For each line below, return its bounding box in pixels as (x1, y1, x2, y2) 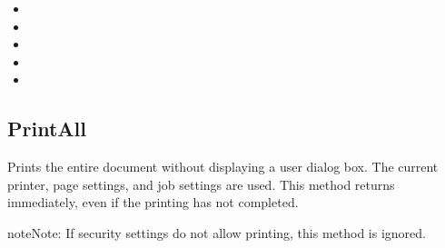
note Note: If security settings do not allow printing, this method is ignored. (7, 223, 426, 242)
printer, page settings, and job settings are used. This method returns (7, 174, 395, 193)
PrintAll (7, 114, 86, 143)
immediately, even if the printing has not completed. (7, 193, 299, 212)
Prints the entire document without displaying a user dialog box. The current (7, 157, 439, 176)
